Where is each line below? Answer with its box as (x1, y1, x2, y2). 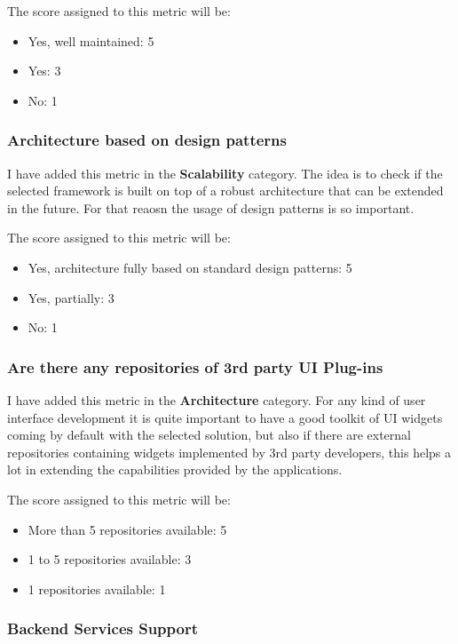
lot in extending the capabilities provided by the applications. (7, 460, 343, 479)
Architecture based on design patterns (7, 129, 287, 151)
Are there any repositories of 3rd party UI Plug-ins (7, 355, 383, 378)
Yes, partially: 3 (28, 288, 114, 306)
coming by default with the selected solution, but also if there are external (7, 425, 411, 444)
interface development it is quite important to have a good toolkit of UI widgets (7, 408, 443, 426)
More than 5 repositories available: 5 (28, 520, 227, 538)
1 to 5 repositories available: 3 (28, 550, 192, 568)
